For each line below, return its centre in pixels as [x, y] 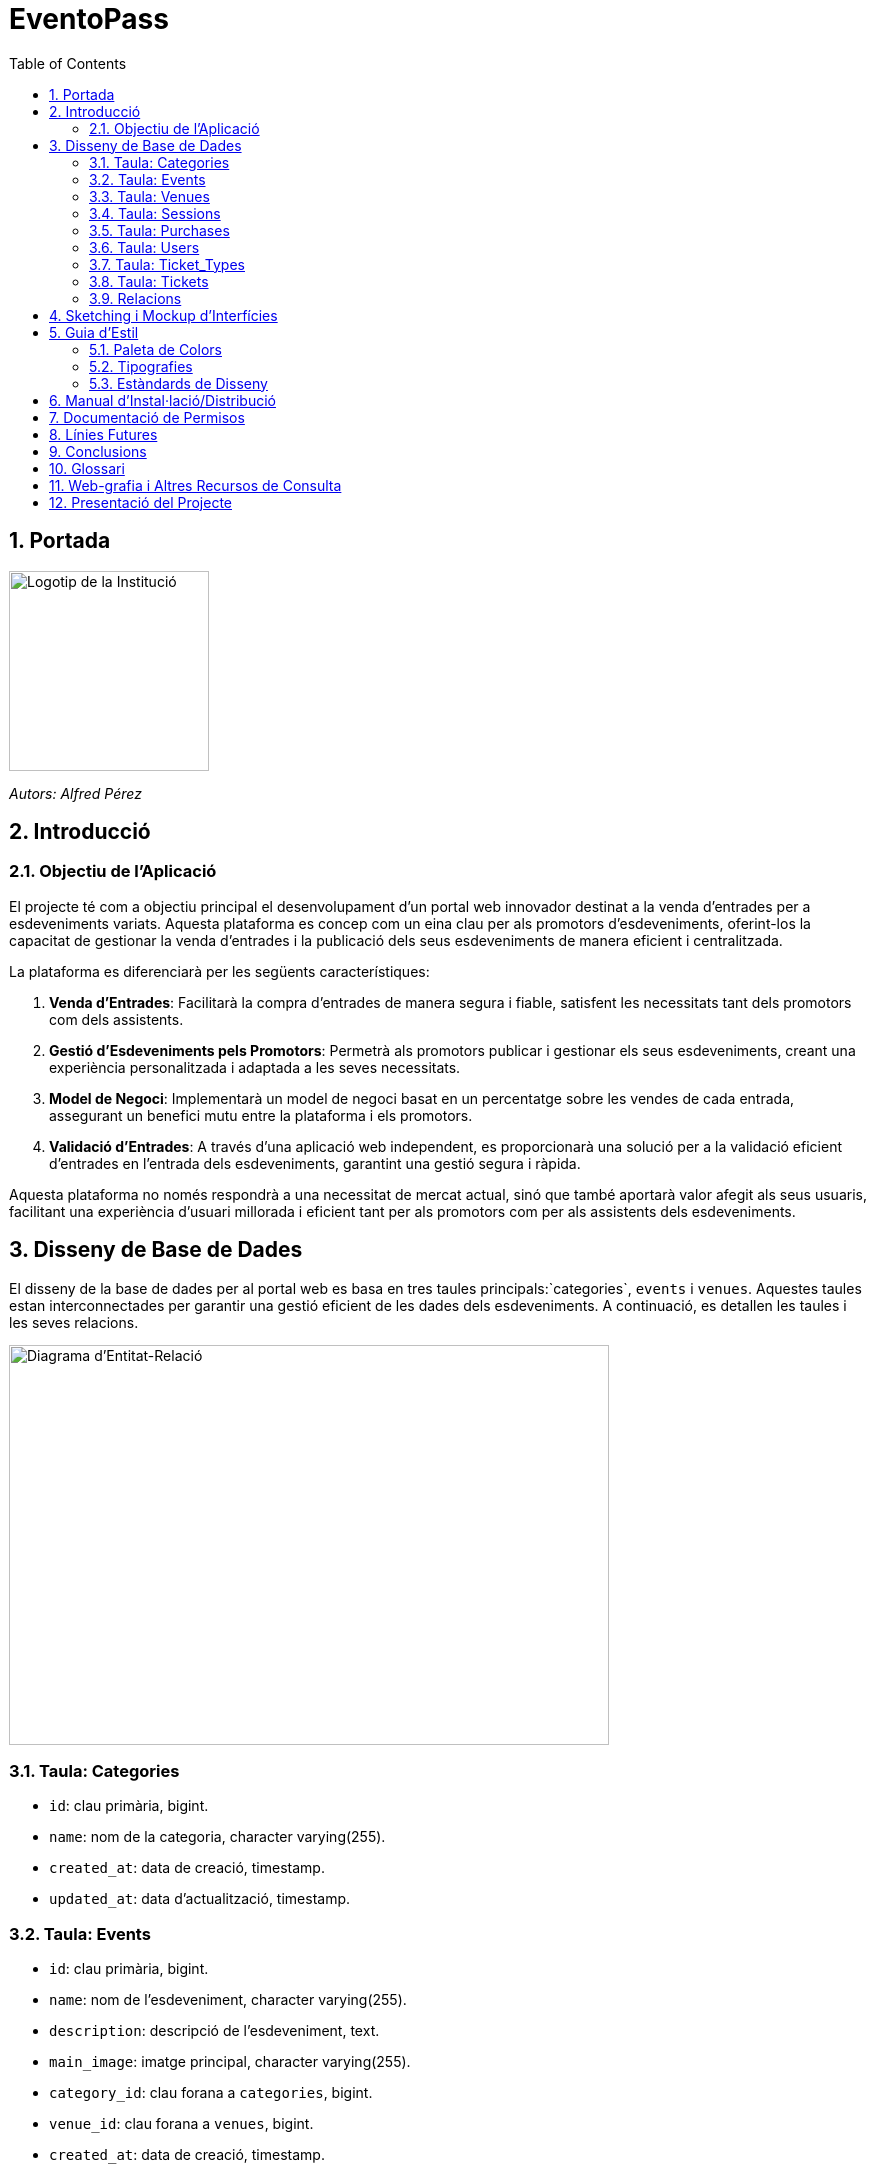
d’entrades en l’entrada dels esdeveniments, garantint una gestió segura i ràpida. [315, 1163]
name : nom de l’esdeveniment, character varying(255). [228, 2000]
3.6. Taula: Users [144, 247]
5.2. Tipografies [141, 366]
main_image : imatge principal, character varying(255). [230, 2062]
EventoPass [89, 19]
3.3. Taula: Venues [149, 196]
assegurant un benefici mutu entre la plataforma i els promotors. [261, 1115]
